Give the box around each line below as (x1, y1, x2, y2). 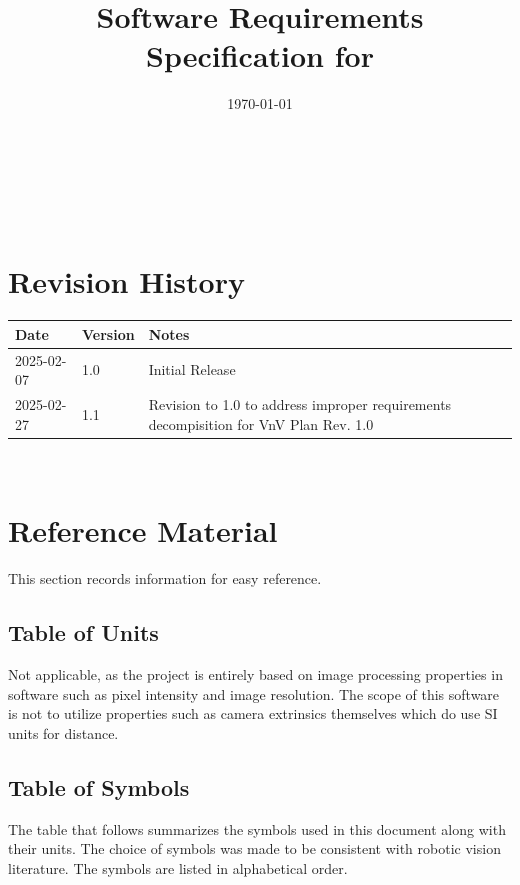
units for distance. (8, 722, 119, 743)
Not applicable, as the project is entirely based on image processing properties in (8, 664, 503, 685)
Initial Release (148, 359, 236, 380)
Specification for (146, 35, 374, 76)
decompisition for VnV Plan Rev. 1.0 (148, 413, 374, 434)
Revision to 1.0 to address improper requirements (148, 394, 452, 414)
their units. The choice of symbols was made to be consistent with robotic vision (8, 838, 501, 859)
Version (81, 323, 135, 344)
